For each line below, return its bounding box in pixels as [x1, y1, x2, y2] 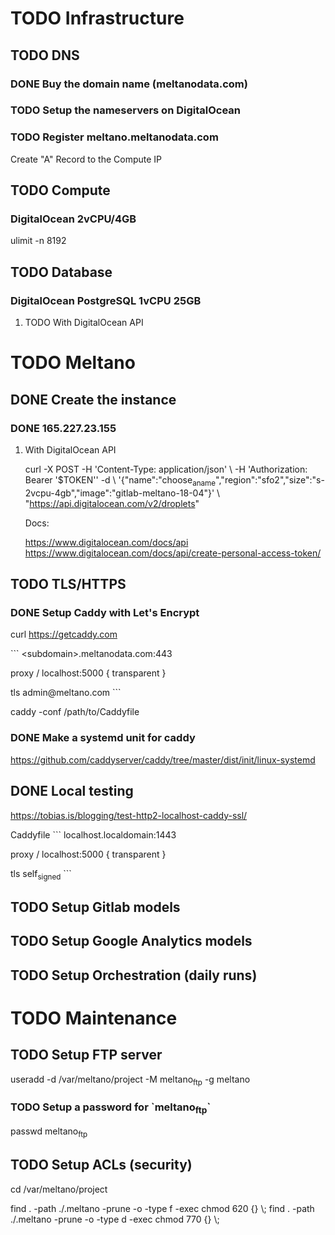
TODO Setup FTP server [10, 1047, 163, 1064]
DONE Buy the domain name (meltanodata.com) [10, 77, 248, 91]
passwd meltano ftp [10, 1125, 88, 1139]
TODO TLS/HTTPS [10, 576, 127, 593]
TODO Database [10, 263, 113, 281]
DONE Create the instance [10, 391, 177, 408]
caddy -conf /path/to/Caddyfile [10, 706, 140, 718]
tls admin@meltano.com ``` [10, 687, 122, 699]
